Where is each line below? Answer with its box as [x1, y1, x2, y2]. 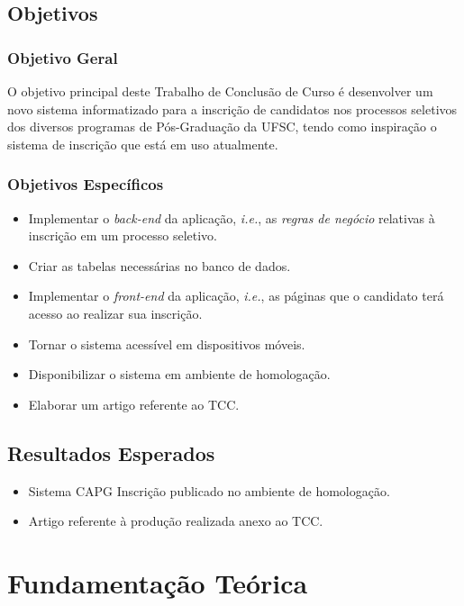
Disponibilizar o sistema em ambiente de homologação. [28, 365, 331, 384]
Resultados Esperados [7, 439, 215, 466]
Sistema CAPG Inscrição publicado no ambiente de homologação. [28, 481, 390, 500]
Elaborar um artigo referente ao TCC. [28, 394, 240, 413]
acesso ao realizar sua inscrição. [28, 303, 203, 322]
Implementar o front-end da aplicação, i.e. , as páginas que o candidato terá [28, 286, 444, 305]
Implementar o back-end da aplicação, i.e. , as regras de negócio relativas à [28, 208, 435, 227]
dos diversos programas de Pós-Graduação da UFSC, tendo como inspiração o [7, 117, 437, 136]
